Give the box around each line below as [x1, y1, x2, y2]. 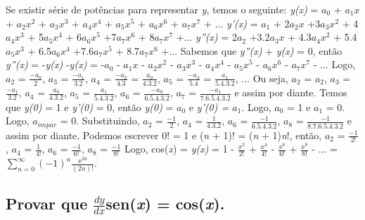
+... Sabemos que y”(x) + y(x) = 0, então [161, 43, 342, 58]
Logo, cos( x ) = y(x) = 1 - [124, 141, 234, 156]
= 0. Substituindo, [60, 113, 140, 128]
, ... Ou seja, [235, 70, 288, 85]
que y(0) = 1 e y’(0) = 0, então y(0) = [6, 99, 174, 114]
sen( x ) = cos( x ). [105, 193, 225, 214]
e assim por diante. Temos [234, 85, 347, 100]
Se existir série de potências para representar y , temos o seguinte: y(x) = [6, 2, 319, 16]
